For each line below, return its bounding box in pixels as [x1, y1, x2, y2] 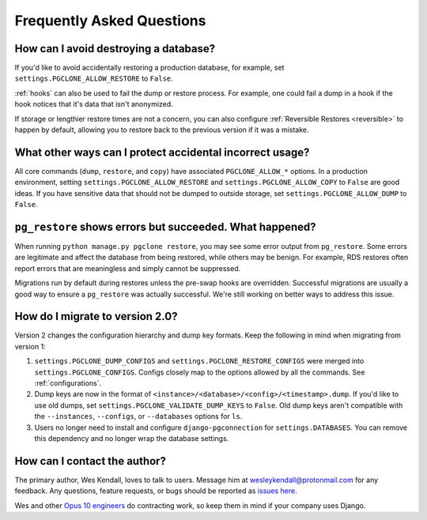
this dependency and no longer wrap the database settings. [34, 433, 229, 443]
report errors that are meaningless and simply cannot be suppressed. [14, 263, 241, 273]
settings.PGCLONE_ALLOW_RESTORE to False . [14, 73, 173, 83]
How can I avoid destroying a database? [14, 42, 216, 55]
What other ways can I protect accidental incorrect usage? [14, 145, 310, 159]
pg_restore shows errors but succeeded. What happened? [14, 220, 316, 233]
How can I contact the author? [14, 454, 166, 468]
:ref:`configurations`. [34, 379, 102, 388]
